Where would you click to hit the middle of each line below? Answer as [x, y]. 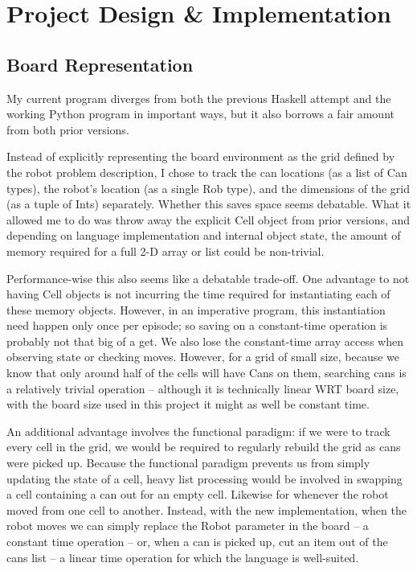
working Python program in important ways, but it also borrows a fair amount [200, 114]
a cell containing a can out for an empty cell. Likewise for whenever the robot [198, 494]
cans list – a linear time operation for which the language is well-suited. [183, 557]
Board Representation [100, 64]
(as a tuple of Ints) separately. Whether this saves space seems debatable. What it [209, 204]
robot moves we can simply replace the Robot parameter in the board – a [188, 526]
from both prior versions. [68, 129]
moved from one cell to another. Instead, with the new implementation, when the [206, 509]
